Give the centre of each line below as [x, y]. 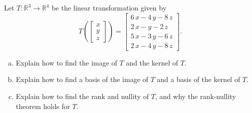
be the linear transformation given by [109, 7]
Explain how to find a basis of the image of [82, 79]
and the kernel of [152, 62]
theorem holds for [43, 106]
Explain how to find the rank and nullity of [82, 96]
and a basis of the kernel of [199, 79]
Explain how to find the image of [66, 62]
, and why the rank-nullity [195, 96]
